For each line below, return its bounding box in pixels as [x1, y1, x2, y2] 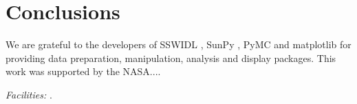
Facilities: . [6, 87, 52, 101]
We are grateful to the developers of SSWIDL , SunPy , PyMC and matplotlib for [6, 37, 351, 52]
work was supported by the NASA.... [6, 64, 161, 79]
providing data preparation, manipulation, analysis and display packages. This [6, 50, 336, 65]
